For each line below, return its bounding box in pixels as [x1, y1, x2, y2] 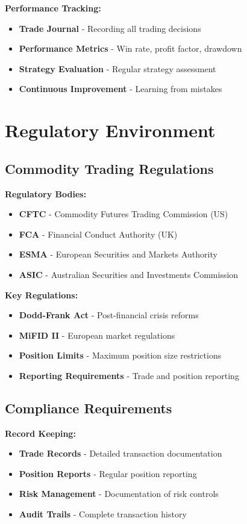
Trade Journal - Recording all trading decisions [19, 22, 201, 34]
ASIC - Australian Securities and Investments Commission [19, 268, 239, 280]
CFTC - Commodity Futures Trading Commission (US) [19, 208, 228, 220]
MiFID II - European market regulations [19, 328, 175, 341]
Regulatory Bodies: [5, 187, 87, 200]
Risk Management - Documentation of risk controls [19, 487, 219, 500]
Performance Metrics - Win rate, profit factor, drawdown [19, 42, 242, 55]
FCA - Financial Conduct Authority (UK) [19, 227, 178, 240]
